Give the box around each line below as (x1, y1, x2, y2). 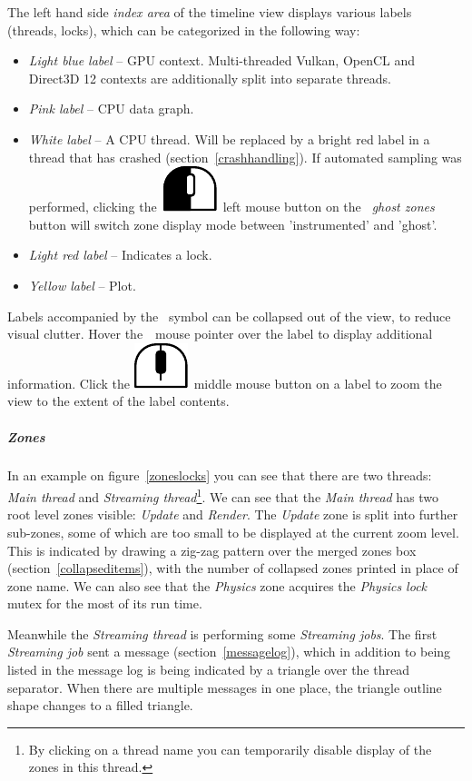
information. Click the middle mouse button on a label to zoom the (7, 373, 442, 392)
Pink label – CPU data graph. (28, 99, 194, 118)
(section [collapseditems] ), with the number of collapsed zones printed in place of (7, 559, 458, 578)
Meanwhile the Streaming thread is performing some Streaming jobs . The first (7, 624, 438, 643)
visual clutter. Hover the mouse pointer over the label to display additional (7, 324, 433, 343)
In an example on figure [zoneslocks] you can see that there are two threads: (7, 466, 432, 485)
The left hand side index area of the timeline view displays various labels (7, 3, 412, 21)
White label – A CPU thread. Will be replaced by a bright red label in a (28, 129, 430, 148)
